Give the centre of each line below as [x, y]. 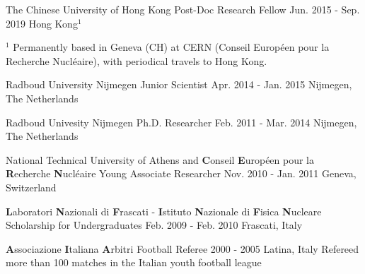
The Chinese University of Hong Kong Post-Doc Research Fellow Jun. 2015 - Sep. [183, 9]
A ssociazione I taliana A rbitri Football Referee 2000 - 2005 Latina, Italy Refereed [182, 248]
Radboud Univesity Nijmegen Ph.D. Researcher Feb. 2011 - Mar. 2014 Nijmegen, [181, 122]
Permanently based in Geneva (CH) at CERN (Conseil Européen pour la [171, 47]
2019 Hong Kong [42, 23]
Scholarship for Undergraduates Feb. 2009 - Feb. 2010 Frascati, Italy [154, 225]
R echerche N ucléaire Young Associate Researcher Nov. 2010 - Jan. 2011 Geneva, [181, 173]
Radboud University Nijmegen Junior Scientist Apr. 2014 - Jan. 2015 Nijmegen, [179, 84]
